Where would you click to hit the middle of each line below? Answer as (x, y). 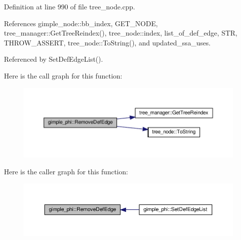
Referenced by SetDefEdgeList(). (54, 59)
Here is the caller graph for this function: (66, 171)
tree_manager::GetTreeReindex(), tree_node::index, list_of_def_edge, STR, (121, 33)
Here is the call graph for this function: (63, 75)
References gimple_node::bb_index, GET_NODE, (81, 23)
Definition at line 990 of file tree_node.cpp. (70, 6)
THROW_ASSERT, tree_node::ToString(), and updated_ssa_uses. (107, 42)
